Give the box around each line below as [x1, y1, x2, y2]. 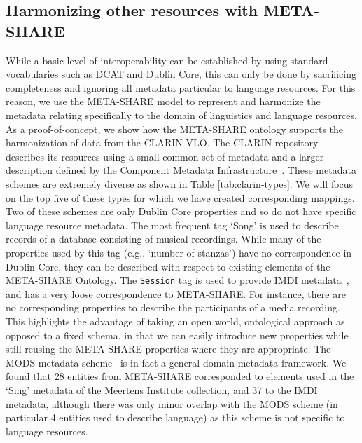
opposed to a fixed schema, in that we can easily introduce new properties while [6, 327, 349, 342]
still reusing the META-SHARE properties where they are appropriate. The [6, 341, 331, 356]
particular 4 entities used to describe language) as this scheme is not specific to [6, 410, 345, 425]
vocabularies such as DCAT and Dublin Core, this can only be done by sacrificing [6, 67, 357, 81]
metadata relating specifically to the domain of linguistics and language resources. [6, 107, 357, 122]
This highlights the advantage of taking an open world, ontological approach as [6, 313, 345, 328]
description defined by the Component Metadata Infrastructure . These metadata [6, 163, 356, 177]
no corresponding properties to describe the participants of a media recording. [6, 300, 340, 315]
